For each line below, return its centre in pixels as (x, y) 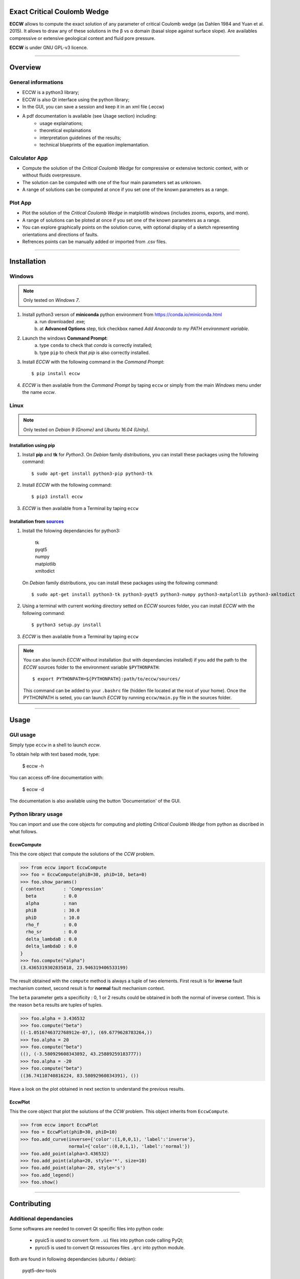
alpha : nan (51, 903)
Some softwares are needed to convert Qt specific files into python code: (87, 1228)
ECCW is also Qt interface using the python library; (76, 99)
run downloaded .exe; (62, 322)
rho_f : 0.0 (51, 925)
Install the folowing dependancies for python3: (71, 531)
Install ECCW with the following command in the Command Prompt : (93, 362)
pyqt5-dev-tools (39, 1271)
